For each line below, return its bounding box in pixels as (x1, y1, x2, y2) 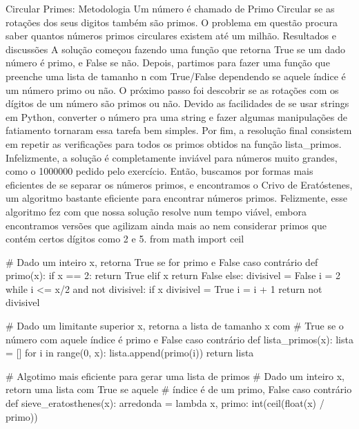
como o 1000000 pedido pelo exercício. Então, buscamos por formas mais (6, 164, 313, 178)
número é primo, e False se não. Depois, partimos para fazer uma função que (6, 55, 330, 70)
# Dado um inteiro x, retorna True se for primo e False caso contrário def (6, 254, 318, 269)
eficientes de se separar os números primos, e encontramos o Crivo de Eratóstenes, (6, 177, 353, 191)
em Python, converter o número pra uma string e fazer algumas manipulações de (6, 109, 347, 124)
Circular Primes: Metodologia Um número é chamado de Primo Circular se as (6, 1, 335, 15)
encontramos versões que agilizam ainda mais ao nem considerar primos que (6, 218, 327, 232)
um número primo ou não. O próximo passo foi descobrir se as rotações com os (6, 82, 339, 97)
